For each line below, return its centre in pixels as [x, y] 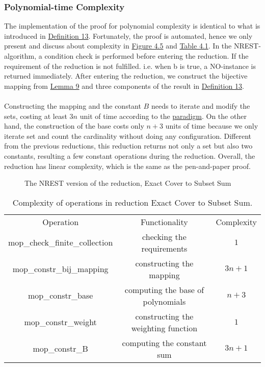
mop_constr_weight [60, 322]
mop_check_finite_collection [61, 242]
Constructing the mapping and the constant [73, 105]
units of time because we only [212, 126]
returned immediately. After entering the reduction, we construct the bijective [126, 76]
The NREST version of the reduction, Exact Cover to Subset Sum [128, 183]
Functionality [164, 222]
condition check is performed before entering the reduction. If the [147, 56]
